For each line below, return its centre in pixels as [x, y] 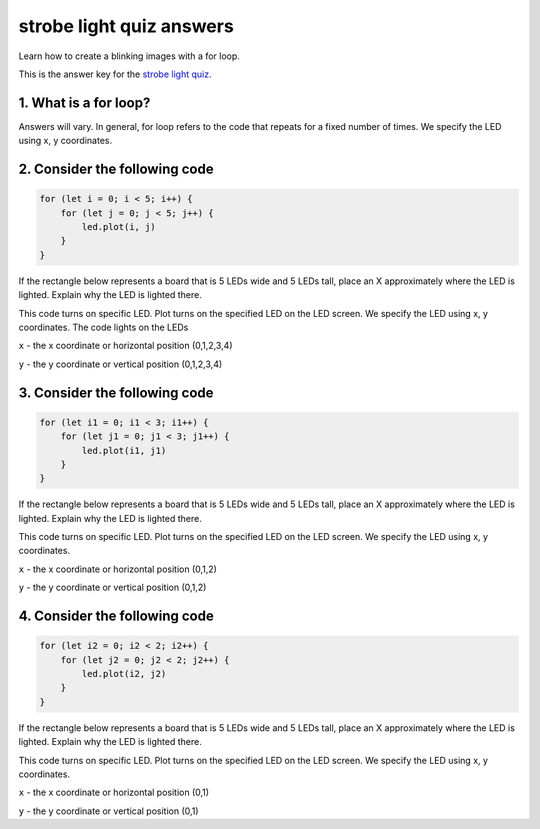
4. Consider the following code [116, 616]
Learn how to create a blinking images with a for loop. [129, 56]
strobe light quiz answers [126, 26]
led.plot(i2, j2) [124, 674]
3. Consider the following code [116, 392]
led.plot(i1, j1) [124, 450]
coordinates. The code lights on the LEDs [103, 327]
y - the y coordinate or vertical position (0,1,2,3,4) [120, 364]
